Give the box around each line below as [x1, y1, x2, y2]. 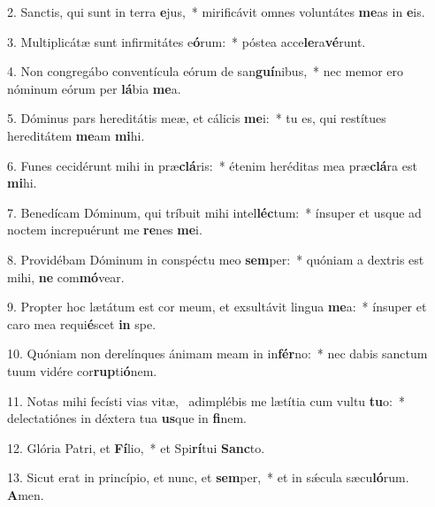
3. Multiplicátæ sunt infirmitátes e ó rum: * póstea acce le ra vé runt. [7, 32, 366, 50]
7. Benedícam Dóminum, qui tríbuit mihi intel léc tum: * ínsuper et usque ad [7, 203, 422, 221]
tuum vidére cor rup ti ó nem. [7, 361, 157, 380]
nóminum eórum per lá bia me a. [7, 79, 181, 97]
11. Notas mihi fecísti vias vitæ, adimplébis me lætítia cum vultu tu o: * [7, 391, 405, 410]
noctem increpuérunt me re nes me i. [7, 220, 202, 239]
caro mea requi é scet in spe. [7, 314, 156, 333]
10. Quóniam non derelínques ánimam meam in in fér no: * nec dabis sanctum [7, 344, 428, 363]
